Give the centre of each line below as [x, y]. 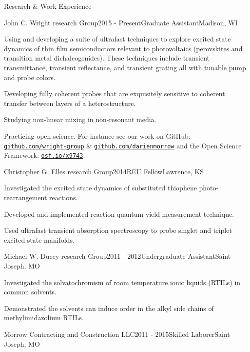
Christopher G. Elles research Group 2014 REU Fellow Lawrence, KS [104, 171]
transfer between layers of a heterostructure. [70, 103]
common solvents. [30, 292]
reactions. [64, 197]
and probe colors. [30, 77]
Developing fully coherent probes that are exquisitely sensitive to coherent [115, 93]
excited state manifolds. [39, 239]
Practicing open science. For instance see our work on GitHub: [97, 135]
